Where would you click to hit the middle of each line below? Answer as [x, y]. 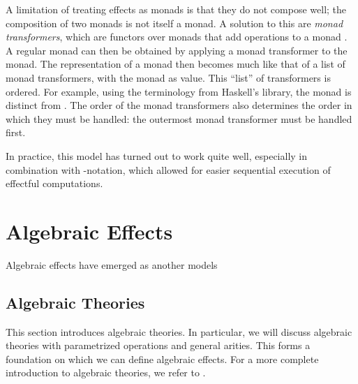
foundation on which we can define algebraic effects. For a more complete [162, 359]
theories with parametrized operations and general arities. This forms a [158, 345]
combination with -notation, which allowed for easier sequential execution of [168, 169]
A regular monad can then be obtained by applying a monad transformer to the [177, 50]
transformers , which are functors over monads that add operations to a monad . [177, 37]
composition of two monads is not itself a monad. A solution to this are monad [174, 23]
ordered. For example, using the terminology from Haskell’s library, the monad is [179, 91]
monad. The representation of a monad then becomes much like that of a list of [176, 64]
